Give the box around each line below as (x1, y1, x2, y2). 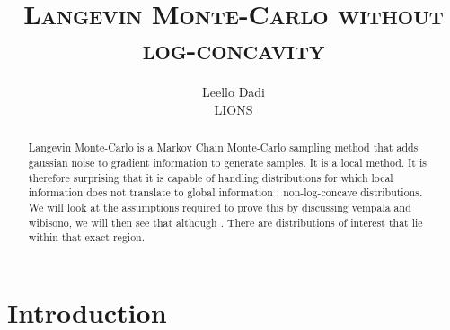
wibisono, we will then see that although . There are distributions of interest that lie (28, 214, 423, 230)
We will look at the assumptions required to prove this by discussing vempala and (28, 199, 411, 214)
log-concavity (142, 30, 325, 67)
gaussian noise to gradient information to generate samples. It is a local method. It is (28, 154, 427, 169)
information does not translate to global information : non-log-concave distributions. (28, 185, 423, 200)
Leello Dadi (202, 82, 265, 101)
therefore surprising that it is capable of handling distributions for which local (28, 169, 393, 185)
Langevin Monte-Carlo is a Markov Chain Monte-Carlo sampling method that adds (28, 140, 419, 155)
